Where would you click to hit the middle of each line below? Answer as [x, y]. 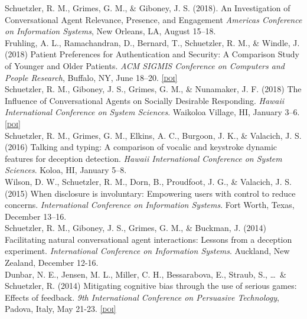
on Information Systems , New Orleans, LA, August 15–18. [110, 31]
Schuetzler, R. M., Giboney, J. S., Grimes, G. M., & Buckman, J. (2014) [136, 228]
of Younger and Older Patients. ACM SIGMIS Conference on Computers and [145, 65]
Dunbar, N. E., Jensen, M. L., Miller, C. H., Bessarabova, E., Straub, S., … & [146, 274]
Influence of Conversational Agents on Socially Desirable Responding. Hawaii [145, 100]
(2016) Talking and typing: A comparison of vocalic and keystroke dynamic [141, 147]
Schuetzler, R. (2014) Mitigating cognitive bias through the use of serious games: [151, 286]
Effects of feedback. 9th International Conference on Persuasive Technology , [142, 297]
